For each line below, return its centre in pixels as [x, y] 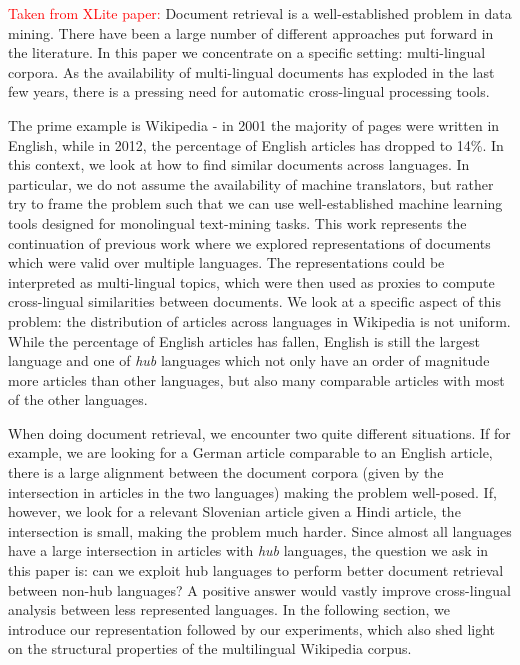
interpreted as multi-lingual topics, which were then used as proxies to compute [251, 281]
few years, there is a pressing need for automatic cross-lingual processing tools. [249, 91]
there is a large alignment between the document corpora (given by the [226, 472]
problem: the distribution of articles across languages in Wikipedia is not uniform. [259, 320]
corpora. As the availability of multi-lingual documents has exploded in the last [251, 71]
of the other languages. [78, 399]
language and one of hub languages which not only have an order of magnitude [249, 360]
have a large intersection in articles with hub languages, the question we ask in [248, 550]
